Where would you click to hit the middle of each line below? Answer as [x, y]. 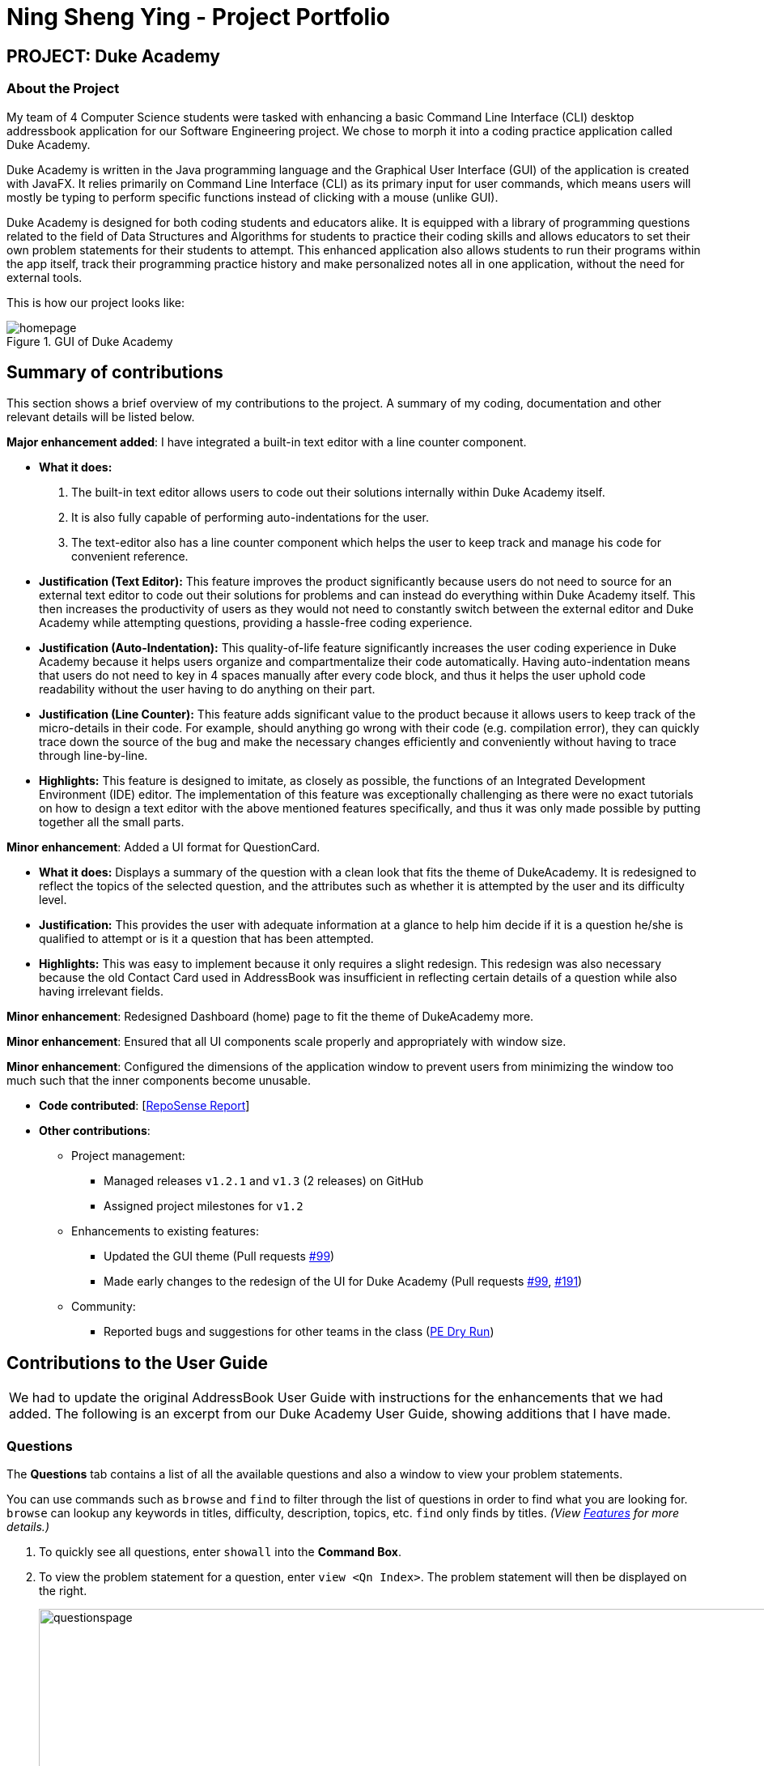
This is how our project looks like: [96, 302]
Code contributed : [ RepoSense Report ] [144, 1106]
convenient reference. [130, 557]
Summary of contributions [115, 372]
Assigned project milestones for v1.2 [204, 1206]
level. [53, 900]
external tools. [45, 277]
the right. [63, 1590]
